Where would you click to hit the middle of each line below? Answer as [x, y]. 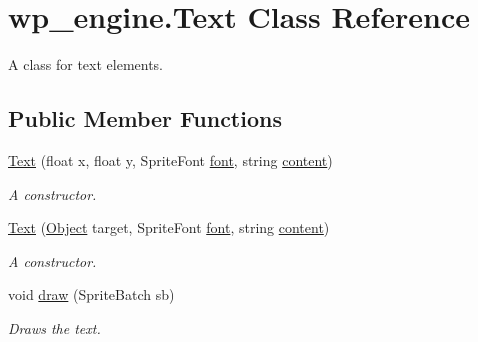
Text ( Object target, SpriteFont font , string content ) [169, 227]
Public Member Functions [145, 118]
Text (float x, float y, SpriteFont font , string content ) [170, 159]
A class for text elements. [86, 64]
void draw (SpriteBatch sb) [91, 294]
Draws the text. [54, 327]
